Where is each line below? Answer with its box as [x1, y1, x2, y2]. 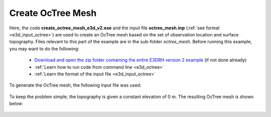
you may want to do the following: [9, 45, 80, 52]
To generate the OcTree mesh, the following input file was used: [9, 82, 142, 88]
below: [9, 101, 24, 107]
